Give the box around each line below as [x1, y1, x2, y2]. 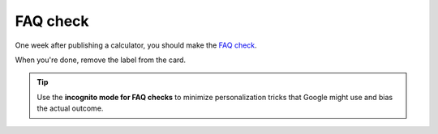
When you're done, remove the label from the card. [15, 55, 187, 65]
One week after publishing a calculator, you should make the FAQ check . [15, 40, 257, 50]
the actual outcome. [36, 103, 104, 113]
